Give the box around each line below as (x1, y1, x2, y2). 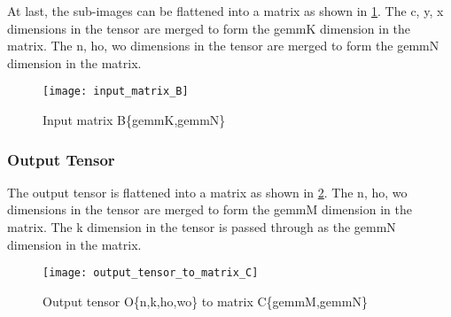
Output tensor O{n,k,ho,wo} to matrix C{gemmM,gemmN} (43, 291, 368, 310)
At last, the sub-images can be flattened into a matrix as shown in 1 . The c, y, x (7, 2, 444, 19)
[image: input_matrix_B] (43, 85, 189, 98)
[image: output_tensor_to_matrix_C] (43, 267, 259, 280)
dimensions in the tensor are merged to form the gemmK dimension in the (7, 19, 411, 37)
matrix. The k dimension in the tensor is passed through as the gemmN (7, 218, 396, 236)
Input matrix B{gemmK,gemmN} (43, 111, 226, 129)
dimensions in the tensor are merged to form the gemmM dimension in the (7, 200, 412, 219)
